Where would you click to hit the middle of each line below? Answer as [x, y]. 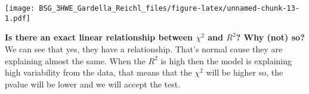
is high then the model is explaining [226, 60]
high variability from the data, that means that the [98, 72]
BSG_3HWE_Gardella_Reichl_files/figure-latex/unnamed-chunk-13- [169, 8]
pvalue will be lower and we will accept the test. [93, 84]
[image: [20, 8]
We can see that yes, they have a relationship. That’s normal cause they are [144, 48]
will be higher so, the [245, 72]
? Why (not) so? [270, 37]
